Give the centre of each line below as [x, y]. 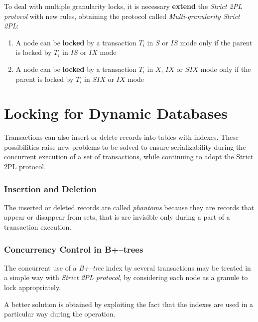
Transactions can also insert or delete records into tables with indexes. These [121, 137]
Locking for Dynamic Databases [116, 113]
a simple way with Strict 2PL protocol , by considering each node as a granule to [126, 277]
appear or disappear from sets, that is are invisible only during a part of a [117, 217]
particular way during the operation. [60, 314]
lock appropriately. [33, 287]
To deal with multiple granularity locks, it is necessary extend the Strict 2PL [123, 6]
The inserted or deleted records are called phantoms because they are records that [129, 207]
